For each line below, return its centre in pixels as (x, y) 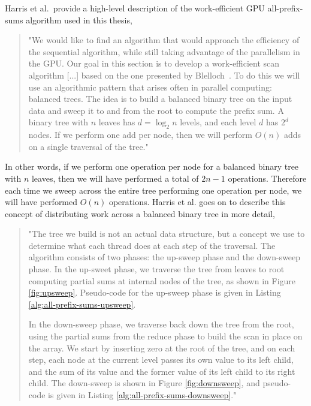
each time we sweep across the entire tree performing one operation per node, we (153, 190)
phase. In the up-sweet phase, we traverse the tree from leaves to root (156, 269)
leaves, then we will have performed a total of (115, 178)
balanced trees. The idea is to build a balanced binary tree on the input (160, 99)
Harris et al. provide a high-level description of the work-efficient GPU (135, 8)
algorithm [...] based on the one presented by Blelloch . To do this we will (164, 75)
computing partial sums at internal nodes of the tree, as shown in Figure (162, 280)
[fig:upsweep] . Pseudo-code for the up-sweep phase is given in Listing (155, 292)
